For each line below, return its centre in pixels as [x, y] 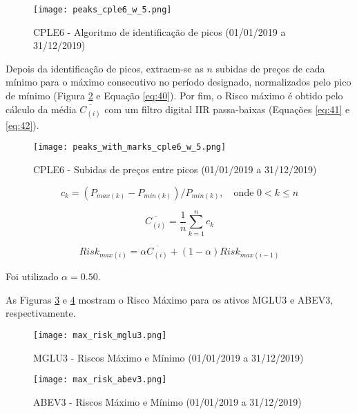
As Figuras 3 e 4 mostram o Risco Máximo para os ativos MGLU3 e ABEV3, [170, 299]
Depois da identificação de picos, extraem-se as [105, 68]
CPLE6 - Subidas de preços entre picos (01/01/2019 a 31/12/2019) [175, 169]
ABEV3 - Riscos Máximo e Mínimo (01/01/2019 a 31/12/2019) [167, 401]
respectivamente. [41, 313]
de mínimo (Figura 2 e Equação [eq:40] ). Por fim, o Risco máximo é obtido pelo [174, 96]
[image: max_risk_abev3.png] [100, 380]
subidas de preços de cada [270, 68]
